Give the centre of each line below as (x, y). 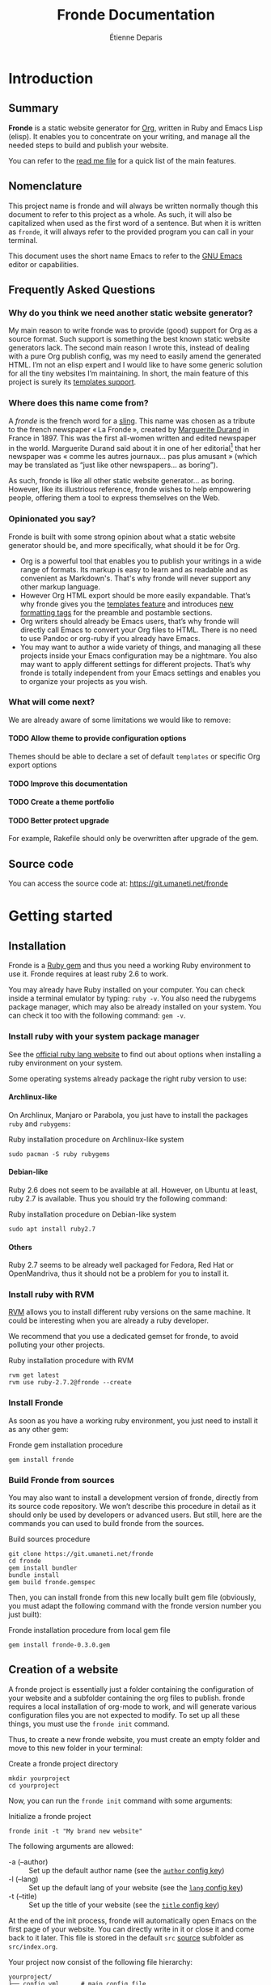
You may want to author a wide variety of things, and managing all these (140, 647)
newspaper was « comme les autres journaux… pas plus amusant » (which (133, 457)
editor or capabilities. (44, 264)
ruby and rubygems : (40, 1124)
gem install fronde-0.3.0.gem (59, 1645)
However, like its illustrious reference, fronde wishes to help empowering (129, 489)
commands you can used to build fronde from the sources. (106, 1523)
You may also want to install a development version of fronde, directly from (133, 1498)
